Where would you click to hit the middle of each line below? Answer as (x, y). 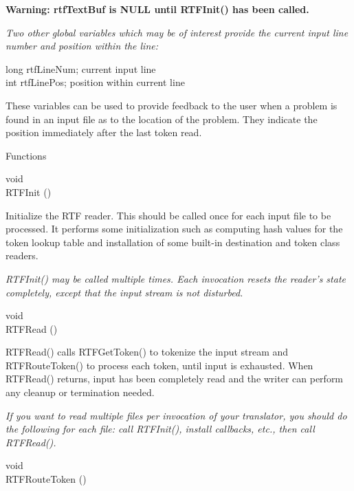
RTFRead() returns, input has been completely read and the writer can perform (175, 379)
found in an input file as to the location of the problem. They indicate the (162, 119)
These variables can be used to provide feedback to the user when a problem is (172, 105)
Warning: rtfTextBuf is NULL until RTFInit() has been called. (157, 9)
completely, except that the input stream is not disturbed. (124, 292)
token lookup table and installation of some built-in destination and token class (173, 242)
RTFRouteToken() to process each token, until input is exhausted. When (159, 365)
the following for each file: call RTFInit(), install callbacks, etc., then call (160, 429)
